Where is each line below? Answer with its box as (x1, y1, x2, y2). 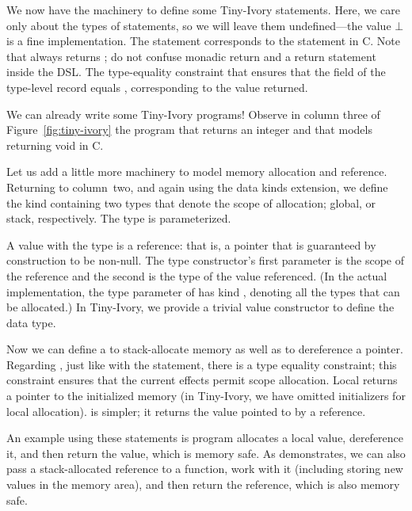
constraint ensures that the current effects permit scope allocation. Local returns (6, 372, 398, 388)
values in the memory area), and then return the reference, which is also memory (6, 476, 400, 493)
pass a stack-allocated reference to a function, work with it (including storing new (6, 460, 403, 477)
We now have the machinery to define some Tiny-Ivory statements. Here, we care (6, 2, 400, 17)
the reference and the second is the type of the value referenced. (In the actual (6, 267, 387, 284)
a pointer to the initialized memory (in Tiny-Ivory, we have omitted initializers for (6, 387, 406, 404)
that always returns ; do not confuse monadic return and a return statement (6, 48, 376, 64)
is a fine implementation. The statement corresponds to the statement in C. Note (6, 32, 401, 49)
